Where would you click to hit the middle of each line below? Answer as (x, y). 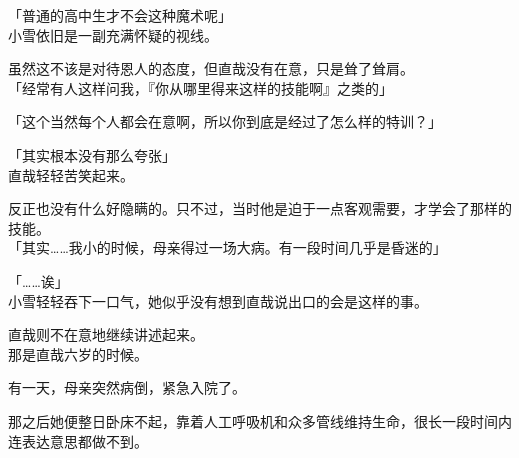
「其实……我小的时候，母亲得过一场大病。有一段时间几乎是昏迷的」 (227, 247)
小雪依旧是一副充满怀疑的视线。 (113, 34)
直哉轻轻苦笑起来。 (71, 174)
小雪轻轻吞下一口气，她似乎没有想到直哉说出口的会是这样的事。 (218, 300)
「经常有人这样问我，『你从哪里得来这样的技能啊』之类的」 (200, 87)
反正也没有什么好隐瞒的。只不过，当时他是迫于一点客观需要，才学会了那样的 (260, 208)
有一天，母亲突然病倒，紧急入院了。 (127, 387)
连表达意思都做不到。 (78, 440)
